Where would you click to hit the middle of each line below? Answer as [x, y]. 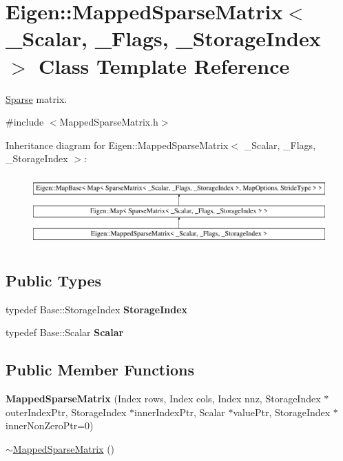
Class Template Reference [164, 65]
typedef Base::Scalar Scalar [65, 332]
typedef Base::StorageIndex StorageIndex [97, 309]
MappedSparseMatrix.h [109, 122]
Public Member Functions [100, 370]
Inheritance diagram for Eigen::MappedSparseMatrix [117, 145]
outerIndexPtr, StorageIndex [66, 412]
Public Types [54, 280]
